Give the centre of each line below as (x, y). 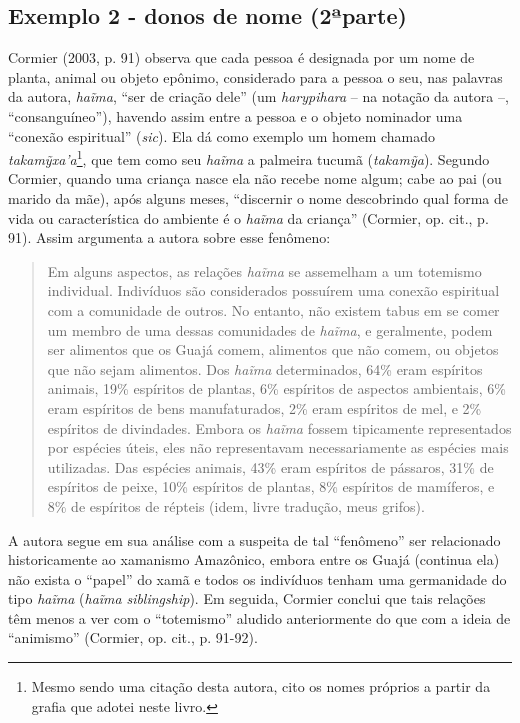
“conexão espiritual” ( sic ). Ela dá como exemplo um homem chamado (222, 135)
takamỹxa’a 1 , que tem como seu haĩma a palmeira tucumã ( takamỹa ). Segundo (249, 157)
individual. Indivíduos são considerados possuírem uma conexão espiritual (273, 290)
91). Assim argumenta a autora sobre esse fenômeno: (169, 237)
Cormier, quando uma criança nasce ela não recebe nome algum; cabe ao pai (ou (255, 178)
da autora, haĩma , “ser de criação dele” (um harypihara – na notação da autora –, (258, 96)
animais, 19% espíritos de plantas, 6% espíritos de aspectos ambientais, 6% (276, 388)
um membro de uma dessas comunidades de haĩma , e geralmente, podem (270, 329)
